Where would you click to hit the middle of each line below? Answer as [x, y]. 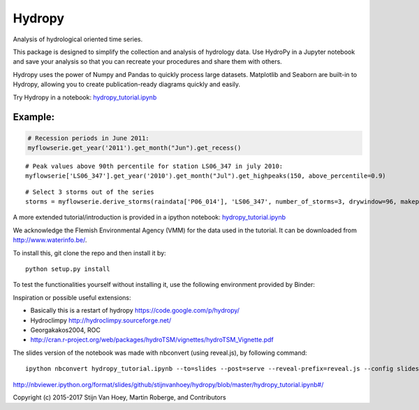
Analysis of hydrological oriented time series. [78, 39]
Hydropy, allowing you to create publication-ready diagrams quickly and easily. [127, 85]
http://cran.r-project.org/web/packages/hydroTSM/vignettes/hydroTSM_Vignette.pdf [152, 340]
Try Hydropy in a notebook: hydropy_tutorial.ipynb [85, 97]
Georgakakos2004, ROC [65, 330]
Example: [34, 117]
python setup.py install [68, 269]
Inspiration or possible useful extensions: [72, 297]
